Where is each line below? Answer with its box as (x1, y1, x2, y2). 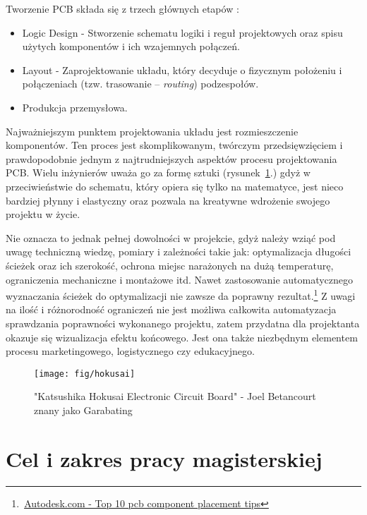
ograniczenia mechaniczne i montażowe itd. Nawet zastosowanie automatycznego (6, 272, 354, 286)
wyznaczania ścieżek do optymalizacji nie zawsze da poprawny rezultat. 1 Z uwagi (6, 286, 356, 303)
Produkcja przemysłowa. (22, 99, 128, 114)
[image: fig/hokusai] (34, 368, 136, 379)
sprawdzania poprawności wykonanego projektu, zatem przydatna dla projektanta (6, 315, 360, 330)
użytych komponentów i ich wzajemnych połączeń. (22, 39, 240, 54)
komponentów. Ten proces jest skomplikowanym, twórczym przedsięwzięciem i (6, 138, 343, 152)
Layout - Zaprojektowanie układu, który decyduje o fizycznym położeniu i (22, 62, 342, 77)
